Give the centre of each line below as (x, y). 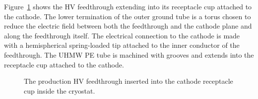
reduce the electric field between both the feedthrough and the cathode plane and (128, 26)
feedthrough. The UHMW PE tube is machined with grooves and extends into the (129, 54)
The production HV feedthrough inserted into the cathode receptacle (129, 81)
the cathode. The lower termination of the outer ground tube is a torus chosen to (128, 16)
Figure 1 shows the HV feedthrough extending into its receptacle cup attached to (128, 6)
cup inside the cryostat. (60, 90)
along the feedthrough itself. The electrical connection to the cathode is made (122, 35)
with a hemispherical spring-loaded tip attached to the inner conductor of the (122, 45)
